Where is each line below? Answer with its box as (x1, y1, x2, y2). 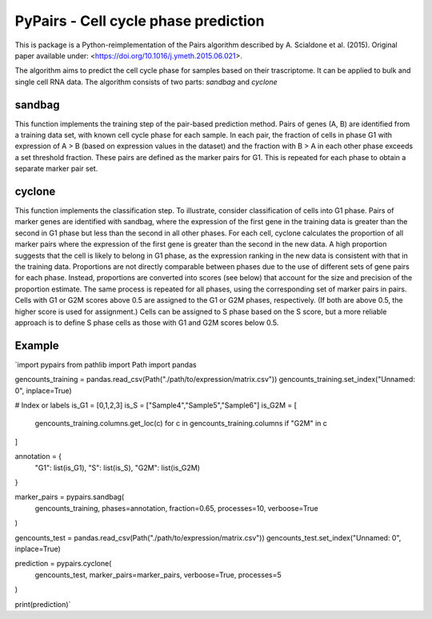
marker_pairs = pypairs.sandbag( (14, 492, 125, 502)
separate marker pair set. (14, 164, 98, 174)
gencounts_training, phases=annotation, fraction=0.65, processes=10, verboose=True (34, 503, 319, 512)
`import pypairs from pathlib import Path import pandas (14, 360, 197, 369)
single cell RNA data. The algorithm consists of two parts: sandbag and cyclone (14, 77, 278, 86)
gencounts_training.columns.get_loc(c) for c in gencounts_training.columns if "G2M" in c (34, 419, 328, 428)
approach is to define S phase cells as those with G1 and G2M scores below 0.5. (14, 318, 279, 328)
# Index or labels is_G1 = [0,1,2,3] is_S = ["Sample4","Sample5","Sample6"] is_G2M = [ (14, 400, 298, 410)
